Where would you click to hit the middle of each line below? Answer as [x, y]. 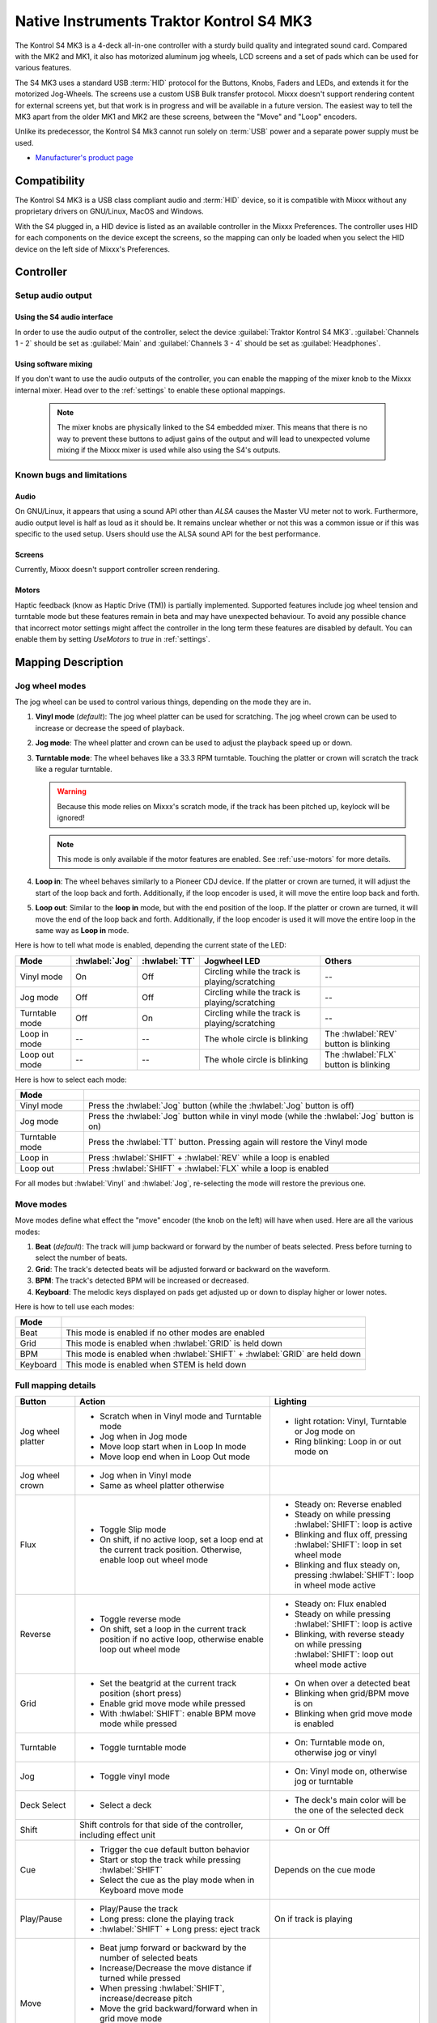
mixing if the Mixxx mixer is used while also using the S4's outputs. [169, 450]
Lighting [291, 1402]
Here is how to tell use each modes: [75, 1306]
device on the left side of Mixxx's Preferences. [92, 249]
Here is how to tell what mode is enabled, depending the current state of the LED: [151, 945]
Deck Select [43, 1805]
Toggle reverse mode [140, 1619]
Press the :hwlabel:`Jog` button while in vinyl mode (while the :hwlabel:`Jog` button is [251, 1117]
